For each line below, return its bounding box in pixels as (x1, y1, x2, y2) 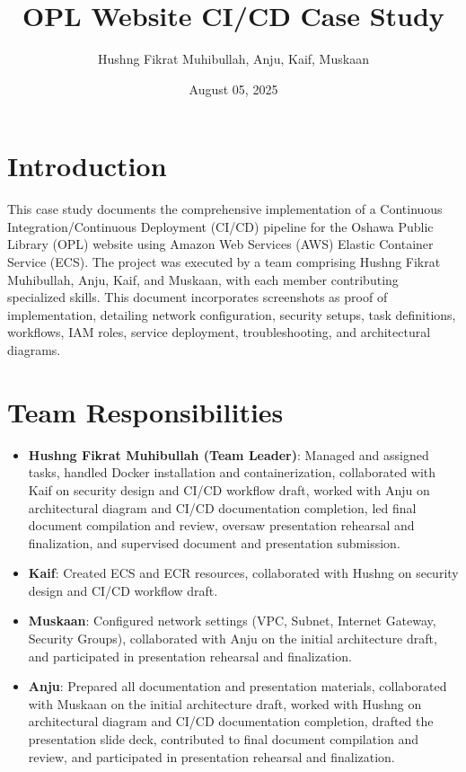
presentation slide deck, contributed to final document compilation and (28, 730, 419, 749)
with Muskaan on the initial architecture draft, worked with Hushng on (28, 694, 422, 713)
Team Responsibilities (7, 393, 284, 430)
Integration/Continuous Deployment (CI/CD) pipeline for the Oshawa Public (7, 217, 434, 235)
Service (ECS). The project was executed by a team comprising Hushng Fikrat (7, 253, 441, 271)
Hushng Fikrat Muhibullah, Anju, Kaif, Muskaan (98, 49, 369, 68)
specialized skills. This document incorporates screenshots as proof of (7, 288, 388, 306)
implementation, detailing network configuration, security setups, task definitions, (7, 305, 456, 324)
